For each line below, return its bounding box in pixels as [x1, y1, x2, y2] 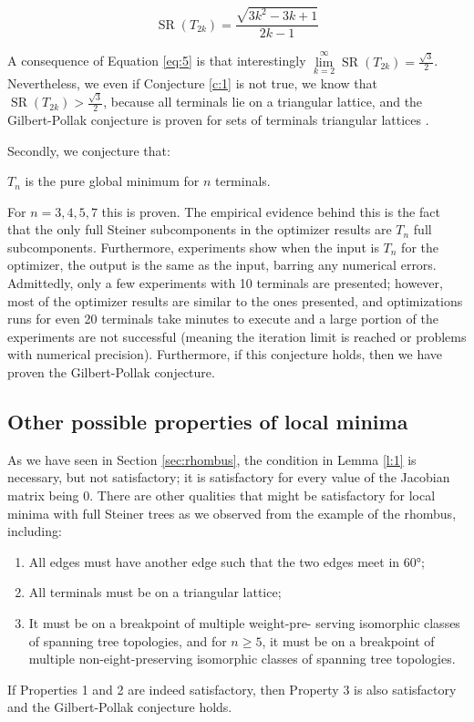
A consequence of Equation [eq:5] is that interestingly [7, 51, 306, 70]
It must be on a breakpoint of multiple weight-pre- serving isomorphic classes [28, 613, 460, 632]
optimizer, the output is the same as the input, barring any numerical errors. [7, 255, 437, 274]
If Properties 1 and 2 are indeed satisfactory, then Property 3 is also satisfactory [7, 679, 457, 698]
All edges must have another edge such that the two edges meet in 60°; [28, 552, 425, 571]
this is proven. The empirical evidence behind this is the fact [101, 201, 440, 221]
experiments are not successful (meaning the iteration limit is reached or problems [7, 326, 467, 346]
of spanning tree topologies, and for [28, 631, 227, 650]
